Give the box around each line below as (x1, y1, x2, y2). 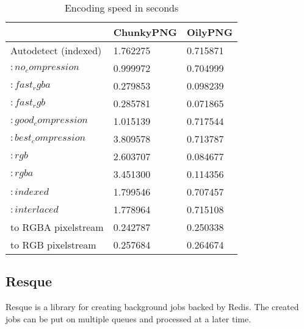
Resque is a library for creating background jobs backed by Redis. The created (5, 300, 299, 313)
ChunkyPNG (113, 25, 178, 39)
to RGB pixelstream (10, 238, 96, 252)
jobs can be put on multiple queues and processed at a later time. (5, 312, 252, 325)
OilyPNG (187, 25, 233, 39)
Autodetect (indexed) (10, 43, 102, 57)
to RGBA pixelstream (10, 220, 104, 234)
